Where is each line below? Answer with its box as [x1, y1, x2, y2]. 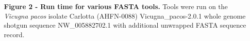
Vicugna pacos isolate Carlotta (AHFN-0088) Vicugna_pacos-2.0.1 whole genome [4, 10, 246, 20]
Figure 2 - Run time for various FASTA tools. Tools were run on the [4, 1, 228, 11]
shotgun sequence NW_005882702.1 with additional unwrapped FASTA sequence [4, 20, 246, 30]
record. [4, 29, 25, 39]
